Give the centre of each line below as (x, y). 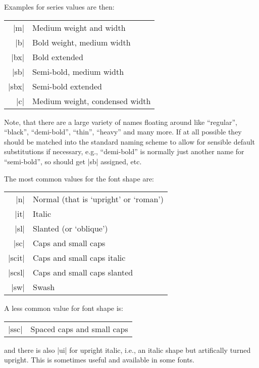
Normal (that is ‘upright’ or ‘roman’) (98, 199)
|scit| (17, 258)
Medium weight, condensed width (92, 101)
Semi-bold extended (67, 86)
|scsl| (17, 272)
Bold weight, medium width (82, 42)
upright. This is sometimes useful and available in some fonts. (99, 360)
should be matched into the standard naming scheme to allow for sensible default (130, 141)
